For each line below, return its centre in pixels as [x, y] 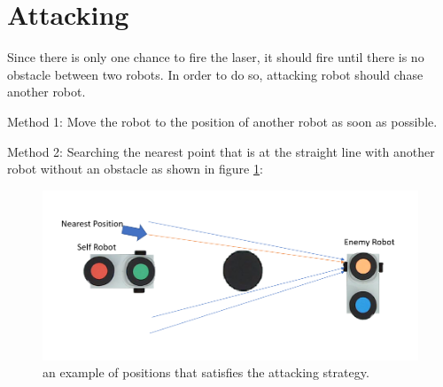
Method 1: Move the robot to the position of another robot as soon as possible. [222, 121]
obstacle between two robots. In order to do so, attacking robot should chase [215, 74]
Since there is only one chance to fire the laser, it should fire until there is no [216, 57]
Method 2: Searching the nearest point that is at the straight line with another [221, 151]
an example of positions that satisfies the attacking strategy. [206, 372]
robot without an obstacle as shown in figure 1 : [135, 169]
